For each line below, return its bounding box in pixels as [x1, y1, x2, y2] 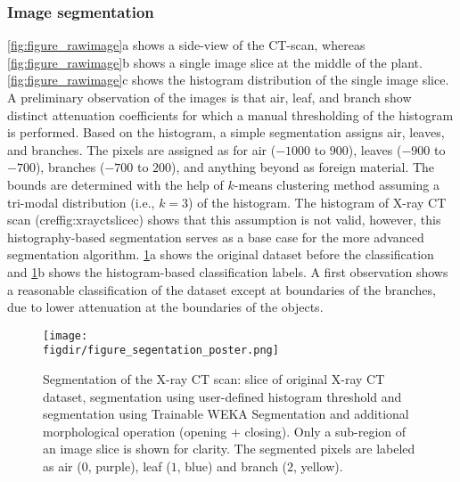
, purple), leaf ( [87, 457, 171, 475]
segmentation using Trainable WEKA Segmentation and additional [43, 404, 409, 423]
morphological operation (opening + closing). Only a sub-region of [43, 421, 407, 440]
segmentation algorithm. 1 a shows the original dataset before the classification [7, 245, 434, 264]
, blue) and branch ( [177, 457, 288, 475]
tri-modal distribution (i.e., [7, 192, 155, 211]
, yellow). [293, 457, 343, 475]
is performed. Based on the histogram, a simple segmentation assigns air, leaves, [7, 123, 445, 142]
